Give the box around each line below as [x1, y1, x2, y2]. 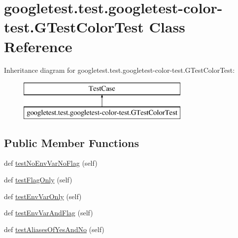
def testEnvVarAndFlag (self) [4, 208, 93, 218]
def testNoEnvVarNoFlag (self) [4, 158, 98, 168]
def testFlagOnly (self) [4, 175, 72, 185]
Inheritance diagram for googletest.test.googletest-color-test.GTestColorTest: [4, 64, 235, 75]
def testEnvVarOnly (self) [4, 191, 82, 201]
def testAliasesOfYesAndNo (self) [4, 224, 104, 234]
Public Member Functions [4, 135, 139, 150]
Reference [4, 36, 72, 56]
